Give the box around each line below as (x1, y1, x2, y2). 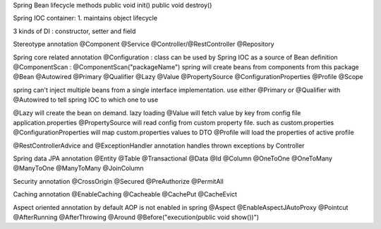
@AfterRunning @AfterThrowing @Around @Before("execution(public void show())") (13, 213, 260, 222)
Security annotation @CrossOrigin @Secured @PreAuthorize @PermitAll (13, 177, 224, 185)
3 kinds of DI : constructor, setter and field (13, 27, 136, 35)
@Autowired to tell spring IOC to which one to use (13, 95, 159, 104)
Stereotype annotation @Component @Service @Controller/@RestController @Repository (13, 40, 274, 49)
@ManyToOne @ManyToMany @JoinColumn (13, 164, 144, 172)
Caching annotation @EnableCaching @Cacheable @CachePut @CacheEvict (13, 190, 238, 199)
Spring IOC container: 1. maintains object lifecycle (13, 14, 158, 23)
